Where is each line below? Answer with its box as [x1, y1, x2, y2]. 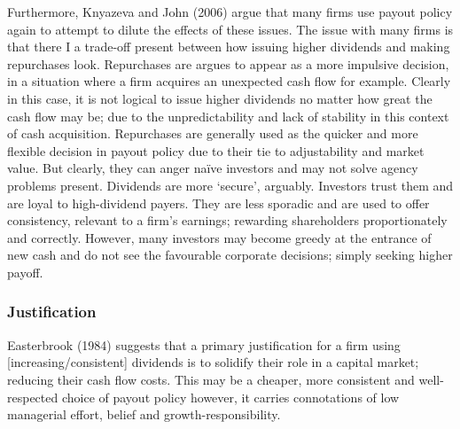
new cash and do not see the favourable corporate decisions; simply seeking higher [7, 246, 453, 264]
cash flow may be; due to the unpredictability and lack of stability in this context [7, 106, 449, 125]
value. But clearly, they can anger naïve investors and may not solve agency [7, 159, 418, 177]
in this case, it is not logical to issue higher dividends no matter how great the [7, 89, 433, 107]
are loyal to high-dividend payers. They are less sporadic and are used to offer [7, 193, 430, 212]
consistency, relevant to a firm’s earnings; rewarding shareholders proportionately [7, 211, 448, 230]
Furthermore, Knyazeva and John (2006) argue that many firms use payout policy [7, 3, 453, 20]
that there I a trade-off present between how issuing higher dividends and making [7, 37, 450, 56]
